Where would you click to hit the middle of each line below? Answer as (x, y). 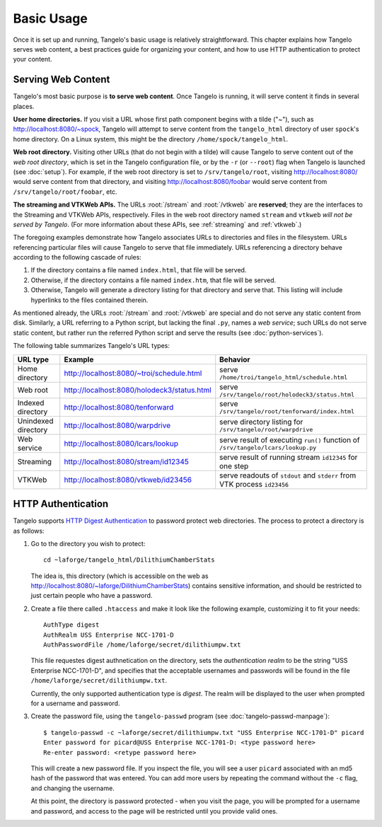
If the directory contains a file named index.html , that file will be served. (139, 270)
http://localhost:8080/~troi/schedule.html (133, 373)
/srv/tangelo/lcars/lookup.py (268, 448)
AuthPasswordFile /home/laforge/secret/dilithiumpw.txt (142, 645)
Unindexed (35, 421)
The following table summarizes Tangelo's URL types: (91, 346)
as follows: (29, 531)
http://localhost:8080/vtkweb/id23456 (128, 480)
